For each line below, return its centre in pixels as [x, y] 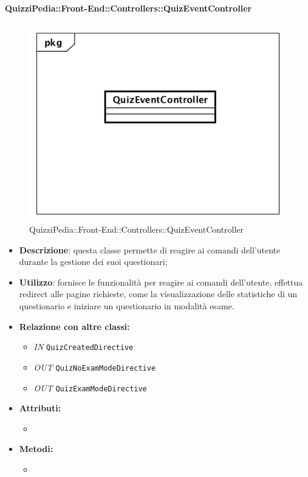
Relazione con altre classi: [74, 326]
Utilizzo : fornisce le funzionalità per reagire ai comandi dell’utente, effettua [161, 282]
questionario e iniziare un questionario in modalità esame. [127, 306]
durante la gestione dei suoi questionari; [93, 262]
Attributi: [40, 408]
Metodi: [36, 449]
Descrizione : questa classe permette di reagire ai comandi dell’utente [150, 249]
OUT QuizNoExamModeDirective [95, 367]
